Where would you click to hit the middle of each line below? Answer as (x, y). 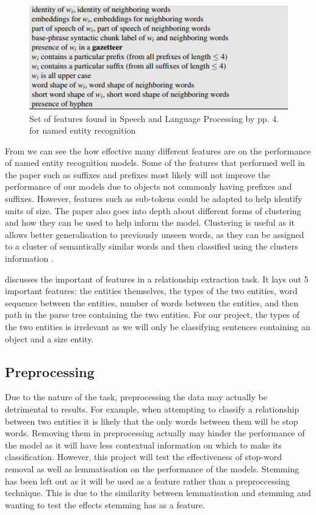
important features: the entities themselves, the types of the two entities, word (151, 291)
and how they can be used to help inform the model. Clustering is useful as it (150, 222)
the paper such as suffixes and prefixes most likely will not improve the (138, 174)
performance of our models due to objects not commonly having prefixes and (149, 186)
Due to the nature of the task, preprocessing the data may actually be (136, 397)
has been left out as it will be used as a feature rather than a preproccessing (147, 481)
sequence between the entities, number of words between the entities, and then (152, 302)
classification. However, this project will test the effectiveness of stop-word (144, 457)
